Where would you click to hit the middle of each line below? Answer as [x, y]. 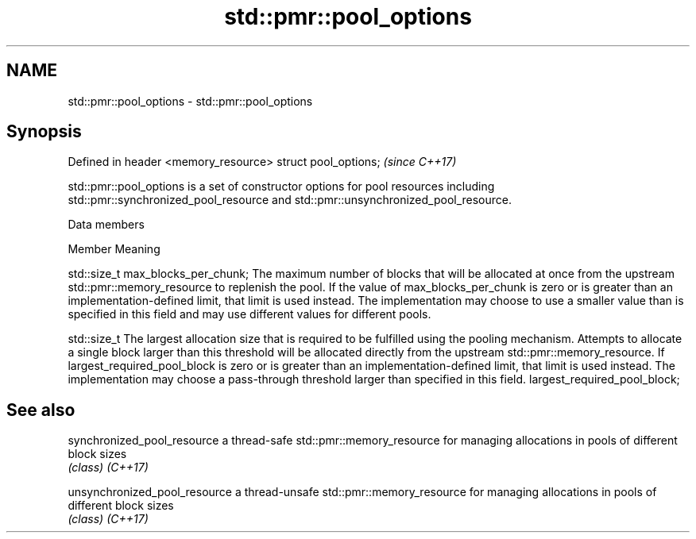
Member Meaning [114, 249]
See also [41, 410]
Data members [106, 225]
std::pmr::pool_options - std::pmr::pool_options [190, 101]
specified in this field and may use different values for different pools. [249, 314]
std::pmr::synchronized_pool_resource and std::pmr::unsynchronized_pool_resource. [290, 200]
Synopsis [44, 132]
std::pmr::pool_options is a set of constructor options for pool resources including [281, 187]
